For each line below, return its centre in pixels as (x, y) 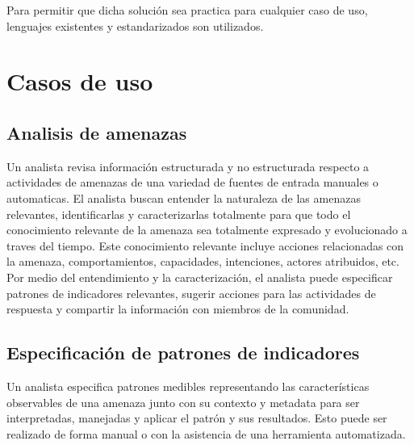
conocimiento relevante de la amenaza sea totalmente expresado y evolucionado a (207, 230)
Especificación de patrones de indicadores (183, 353)
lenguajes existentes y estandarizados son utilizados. (135, 25)
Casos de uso (80, 81)
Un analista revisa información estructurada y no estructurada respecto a (188, 166)
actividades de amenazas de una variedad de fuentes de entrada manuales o (192, 182)
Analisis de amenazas (97, 132)
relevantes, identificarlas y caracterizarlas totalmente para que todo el (179, 214)
